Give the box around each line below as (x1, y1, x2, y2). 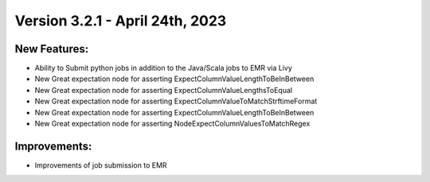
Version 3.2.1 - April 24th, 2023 (14, 12, 227, 29)
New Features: (14, 42, 89, 56)
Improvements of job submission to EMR (34, 160, 167, 170)
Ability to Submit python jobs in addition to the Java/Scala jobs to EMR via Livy (34, 64, 292, 73)
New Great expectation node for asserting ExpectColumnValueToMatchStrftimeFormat (34, 96, 318, 106)
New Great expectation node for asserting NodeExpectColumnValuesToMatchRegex (34, 119, 311, 129)
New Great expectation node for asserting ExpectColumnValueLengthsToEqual (34, 85, 293, 95)
